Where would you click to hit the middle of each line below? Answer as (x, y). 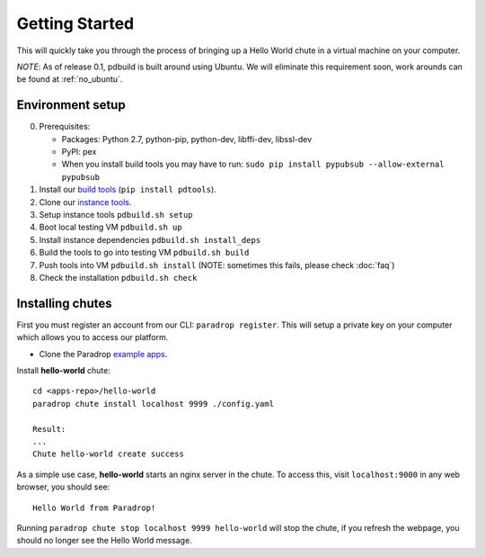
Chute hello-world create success (108, 454)
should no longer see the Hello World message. (104, 541)
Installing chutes (64, 303)
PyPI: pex (79, 152)
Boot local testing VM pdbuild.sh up (111, 227)
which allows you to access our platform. (93, 337)
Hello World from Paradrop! (94, 508)
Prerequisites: (65, 127)
